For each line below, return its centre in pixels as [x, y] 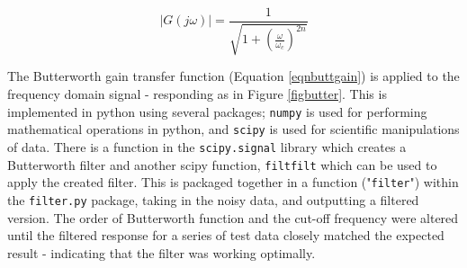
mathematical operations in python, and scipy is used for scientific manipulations [233, 129]
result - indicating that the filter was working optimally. [162, 252]
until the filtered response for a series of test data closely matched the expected [226, 235]
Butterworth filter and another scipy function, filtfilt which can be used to [222, 164]
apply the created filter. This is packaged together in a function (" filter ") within [233, 182]
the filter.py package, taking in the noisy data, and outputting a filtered [213, 199]
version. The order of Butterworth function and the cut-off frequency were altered [233, 217]
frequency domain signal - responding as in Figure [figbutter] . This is [197, 94]
